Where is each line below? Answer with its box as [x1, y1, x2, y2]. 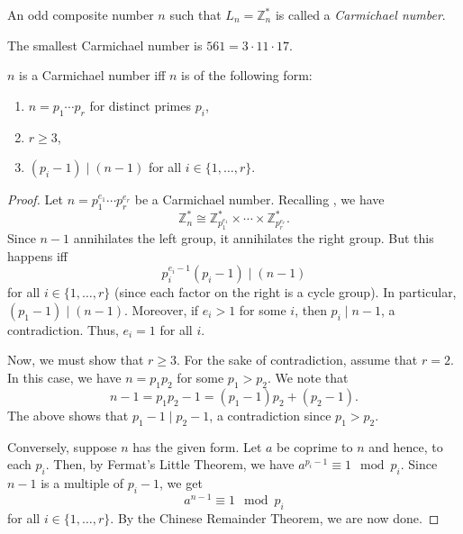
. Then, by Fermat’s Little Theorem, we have [45, 455, 295, 474]
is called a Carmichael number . [275, 5, 446, 23]
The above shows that [7, 405, 129, 424]
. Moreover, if [123, 300, 199, 319]
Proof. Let [7, 190, 63, 209]
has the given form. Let [132, 437, 262, 456]
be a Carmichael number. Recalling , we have [134, 190, 385, 209]
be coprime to [277, 437, 353, 456]
